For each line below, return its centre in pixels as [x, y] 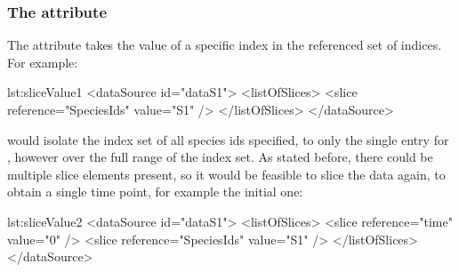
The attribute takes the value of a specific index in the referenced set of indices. [225, 45]
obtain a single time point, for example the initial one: [155, 192]
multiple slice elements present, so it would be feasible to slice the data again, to [226, 174]
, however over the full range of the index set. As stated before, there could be [220, 157]
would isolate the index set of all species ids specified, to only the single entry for [228, 139]
